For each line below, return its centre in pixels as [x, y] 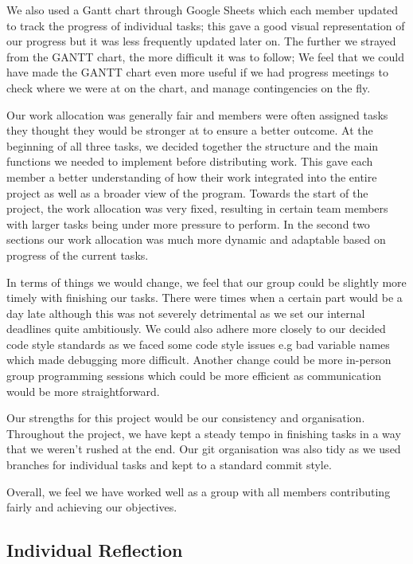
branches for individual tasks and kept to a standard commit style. [169, 465]
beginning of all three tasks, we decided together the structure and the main [193, 145]
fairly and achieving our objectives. [92, 507]
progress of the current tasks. [78, 255]
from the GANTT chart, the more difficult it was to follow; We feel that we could [205, 56]
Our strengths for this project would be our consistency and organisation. [186, 418]
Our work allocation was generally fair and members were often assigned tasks [197, 114]
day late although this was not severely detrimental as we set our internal [186, 313]
